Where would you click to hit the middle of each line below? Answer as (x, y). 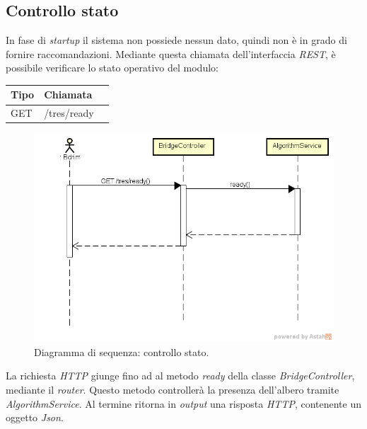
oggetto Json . (35, 417)
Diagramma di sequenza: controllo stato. (122, 351)
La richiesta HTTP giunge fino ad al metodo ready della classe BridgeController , (180, 376)
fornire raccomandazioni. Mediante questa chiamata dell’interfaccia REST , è (171, 53)
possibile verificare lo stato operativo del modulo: (112, 68)
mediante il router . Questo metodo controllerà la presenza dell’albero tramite (173, 389)
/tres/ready (69, 113)
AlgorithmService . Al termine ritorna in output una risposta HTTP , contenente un (184, 403)
